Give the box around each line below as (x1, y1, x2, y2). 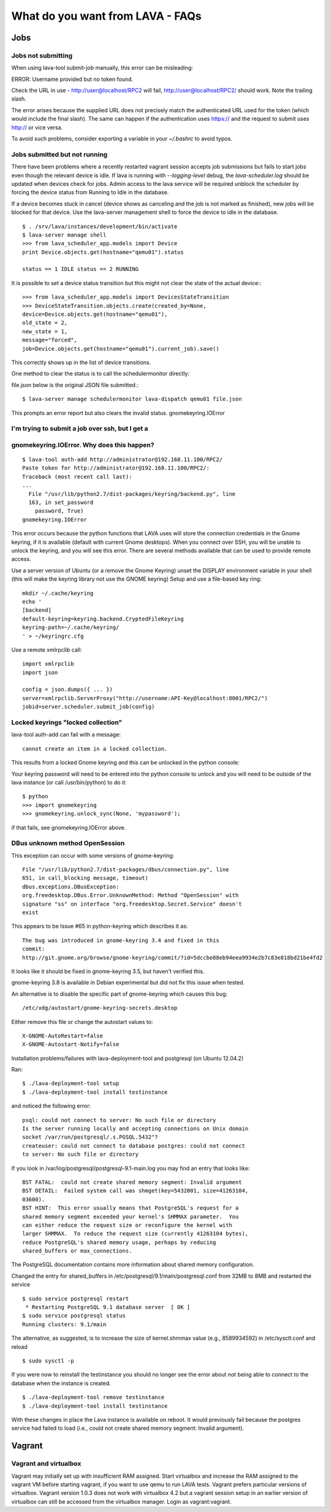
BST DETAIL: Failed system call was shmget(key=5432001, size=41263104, (22, 1187, 249, 1194)
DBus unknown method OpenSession (11, 839, 125, 847)
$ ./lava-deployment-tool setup (22, 1080, 120, 1087)
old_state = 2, (22, 319, 68, 326)
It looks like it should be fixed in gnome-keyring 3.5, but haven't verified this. (11, 968, 205, 975)
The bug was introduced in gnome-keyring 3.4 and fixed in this (22, 937, 220, 944)
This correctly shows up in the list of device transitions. (11, 359, 151, 366)
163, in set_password (28, 499, 94, 506)
